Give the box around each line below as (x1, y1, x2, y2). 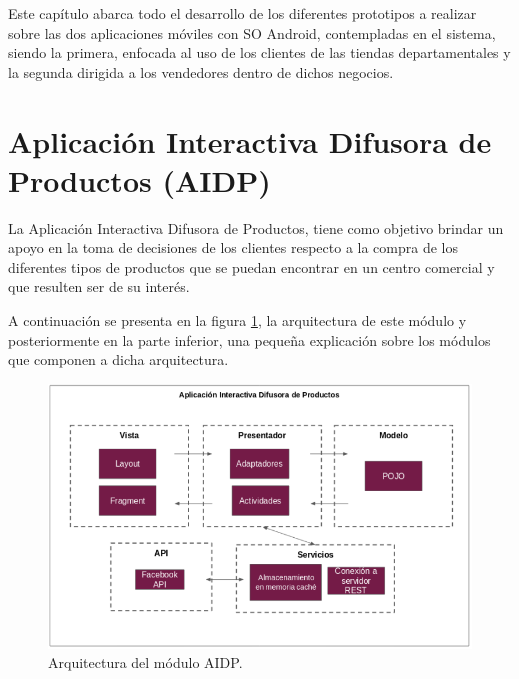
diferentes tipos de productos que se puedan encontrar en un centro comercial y (8, 256, 495, 277)
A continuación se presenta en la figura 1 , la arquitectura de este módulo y (8, 310, 467, 331)
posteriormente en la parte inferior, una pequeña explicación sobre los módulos (8, 329, 491, 350)
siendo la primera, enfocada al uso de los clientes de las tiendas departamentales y (8, 42, 511, 63)
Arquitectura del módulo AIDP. (48, 652, 243, 673)
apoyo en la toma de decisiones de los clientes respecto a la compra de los (8, 237, 459, 258)
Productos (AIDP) (8, 159, 271, 200)
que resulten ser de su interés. (8, 276, 190, 297)
